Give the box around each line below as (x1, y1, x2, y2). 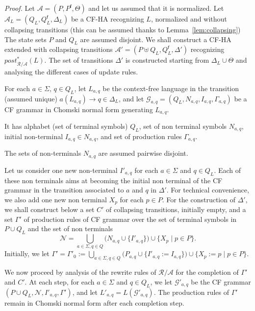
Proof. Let (4, 3, 35, 13)
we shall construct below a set (4, 204, 95, 215)
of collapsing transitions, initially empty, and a (106, 204, 246, 215)
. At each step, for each (25, 276, 95, 287)
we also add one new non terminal (4, 194, 107, 204)
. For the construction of (162, 194, 235, 204)
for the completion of (176, 267, 239, 277)
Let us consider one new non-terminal (4, 165, 118, 175)
